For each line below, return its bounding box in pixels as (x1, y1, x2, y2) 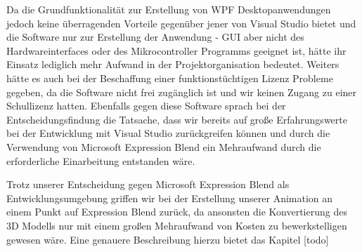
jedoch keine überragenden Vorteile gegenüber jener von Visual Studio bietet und (6, 15, 356, 30)
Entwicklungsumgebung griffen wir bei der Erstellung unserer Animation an (6, 190, 333, 205)
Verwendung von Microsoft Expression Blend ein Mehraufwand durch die (6, 139, 321, 154)
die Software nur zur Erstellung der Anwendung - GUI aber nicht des (6, 29, 304, 44)
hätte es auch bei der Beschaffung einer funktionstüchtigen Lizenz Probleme (6, 70, 333, 85)
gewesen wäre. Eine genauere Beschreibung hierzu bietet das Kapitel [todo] (6, 232, 329, 246)
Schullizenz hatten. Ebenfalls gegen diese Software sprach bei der (6, 98, 286, 113)
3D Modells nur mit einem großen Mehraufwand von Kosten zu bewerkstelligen (6, 218, 347, 232)
